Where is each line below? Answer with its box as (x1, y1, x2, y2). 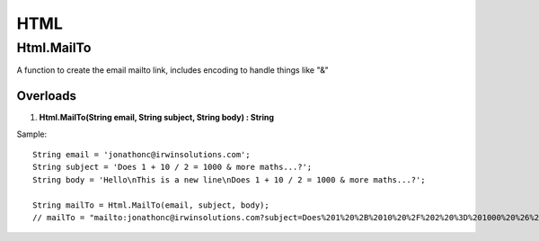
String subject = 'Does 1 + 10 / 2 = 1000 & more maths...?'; (32, 162, 313, 173)
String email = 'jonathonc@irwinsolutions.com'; (32, 149, 251, 160)
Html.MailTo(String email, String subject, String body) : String (39, 112, 274, 123)
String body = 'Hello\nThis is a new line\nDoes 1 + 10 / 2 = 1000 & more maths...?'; (32, 174, 426, 184)
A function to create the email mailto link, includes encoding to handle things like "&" (16, 65, 329, 76)
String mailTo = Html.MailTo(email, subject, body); (32, 200, 269, 210)
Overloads (16, 88, 76, 103)
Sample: (16, 129, 48, 139)
